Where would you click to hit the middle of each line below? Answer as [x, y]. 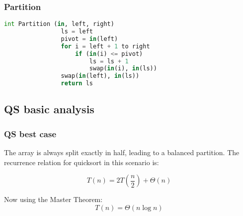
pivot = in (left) [89, 39]
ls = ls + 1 [109, 61]
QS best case [30, 133]
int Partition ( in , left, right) [59, 24]
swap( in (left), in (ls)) [100, 76]
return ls [77, 84]
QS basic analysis [49, 109]
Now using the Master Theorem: [53, 199]
